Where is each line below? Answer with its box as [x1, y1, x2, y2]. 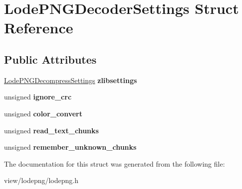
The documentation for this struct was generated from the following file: [4, 158, 225, 169]
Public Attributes [4, 51, 97, 67]
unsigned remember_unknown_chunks [4, 142, 137, 152]
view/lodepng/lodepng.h [4, 175, 78, 186]
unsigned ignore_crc [4, 92, 72, 102]
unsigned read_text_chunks [4, 125, 99, 135]
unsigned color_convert [4, 108, 82, 118]
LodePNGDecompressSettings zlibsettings [4, 75, 137, 85]
